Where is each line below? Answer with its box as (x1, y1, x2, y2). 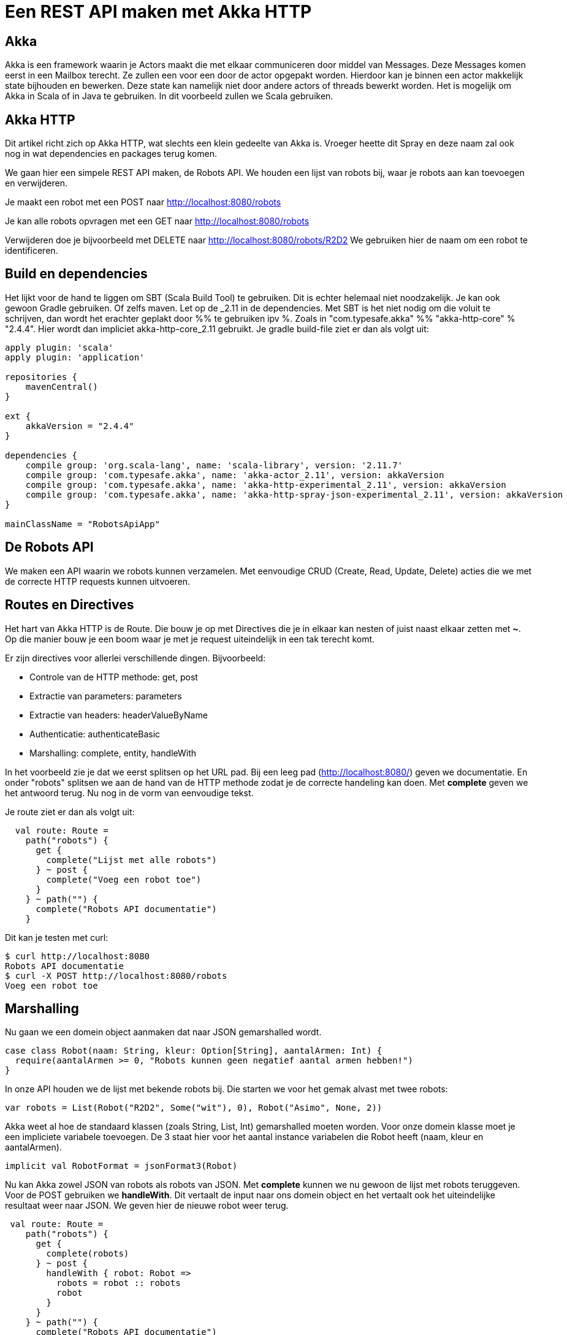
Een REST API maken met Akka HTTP (5, 1, 312, 22)
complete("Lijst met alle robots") (46, 854, 217, 865)
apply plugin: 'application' (5, 352, 145, 362)
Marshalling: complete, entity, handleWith (29, 747, 197, 758)
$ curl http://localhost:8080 (5, 951, 150, 961)
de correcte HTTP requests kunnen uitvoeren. (5, 576, 191, 587)
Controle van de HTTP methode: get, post (29, 671, 198, 682)
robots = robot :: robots (56, 1278, 181, 1288)
